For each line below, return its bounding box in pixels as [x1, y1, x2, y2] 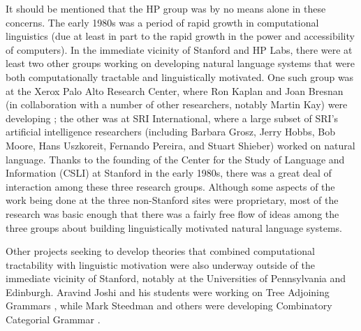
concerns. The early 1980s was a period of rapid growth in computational [6, 15, 319, 29]
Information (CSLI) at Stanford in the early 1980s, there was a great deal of [6, 165, 332, 180]
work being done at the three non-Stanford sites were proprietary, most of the [6, 193, 339, 207]
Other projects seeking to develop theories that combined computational [6, 244, 315, 258]
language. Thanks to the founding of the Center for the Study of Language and [6, 152, 345, 166]
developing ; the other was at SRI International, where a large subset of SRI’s [6, 110, 339, 125]
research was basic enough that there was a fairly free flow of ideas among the [6, 206, 339, 221]
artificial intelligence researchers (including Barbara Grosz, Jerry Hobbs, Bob [6, 124, 335, 139]
